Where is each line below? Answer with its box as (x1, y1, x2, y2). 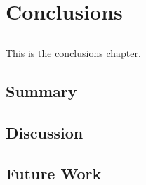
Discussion (6, 121, 84, 143)
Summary (6, 79, 77, 101)
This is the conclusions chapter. (6, 45, 141, 60)
